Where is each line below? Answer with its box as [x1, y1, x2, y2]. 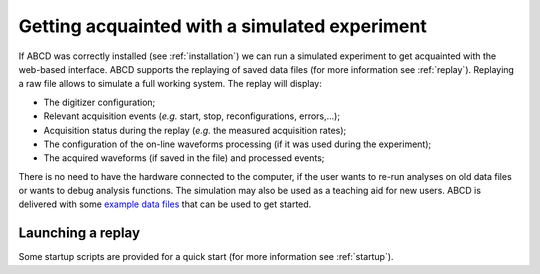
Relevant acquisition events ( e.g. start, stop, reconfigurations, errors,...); [43, 110, 340, 122]
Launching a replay [18, 225, 140, 242]
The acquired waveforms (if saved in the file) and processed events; [43, 152, 325, 164]
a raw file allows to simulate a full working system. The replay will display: [18, 78, 322, 90]
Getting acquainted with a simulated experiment [18, 15, 427, 37]
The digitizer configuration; [43, 96, 156, 108]
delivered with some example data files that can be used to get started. [18, 198, 312, 210]
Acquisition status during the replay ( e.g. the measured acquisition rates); [43, 124, 347, 136]
